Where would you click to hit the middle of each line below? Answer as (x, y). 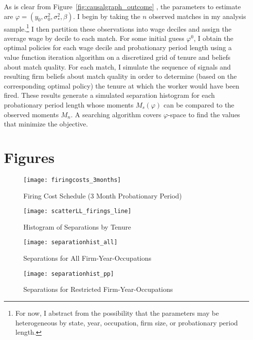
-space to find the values (204, 114)
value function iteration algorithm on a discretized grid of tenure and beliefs (117, 57)
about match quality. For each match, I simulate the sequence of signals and (117, 66)
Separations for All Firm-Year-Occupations (88, 258)
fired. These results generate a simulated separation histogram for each (109, 95)
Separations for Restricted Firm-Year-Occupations (98, 289)
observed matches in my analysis (198, 16)
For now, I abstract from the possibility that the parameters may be (117, 313)
